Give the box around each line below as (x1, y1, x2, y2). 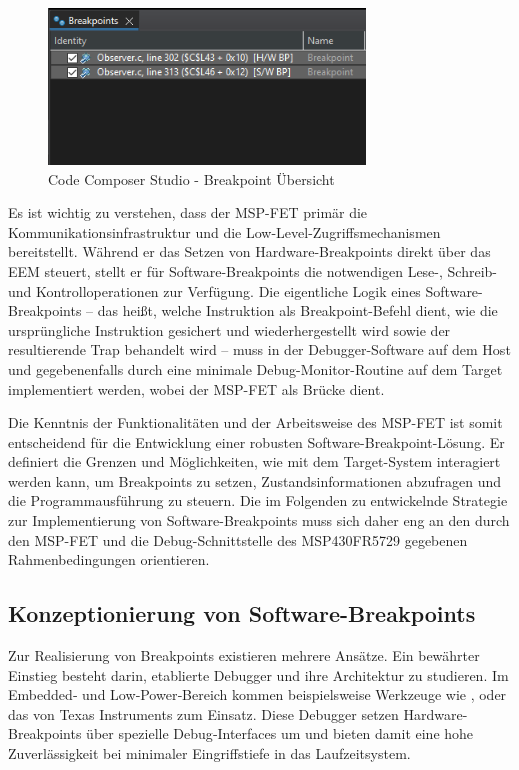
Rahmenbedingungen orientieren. (8, 549, 210, 570)
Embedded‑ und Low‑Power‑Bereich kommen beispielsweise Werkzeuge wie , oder (8, 684, 507, 705)
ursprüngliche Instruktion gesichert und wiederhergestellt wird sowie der (8, 319, 451, 340)
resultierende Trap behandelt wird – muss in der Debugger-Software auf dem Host (8, 339, 511, 360)
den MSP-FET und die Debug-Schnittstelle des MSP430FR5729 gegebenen (8, 529, 468, 550)
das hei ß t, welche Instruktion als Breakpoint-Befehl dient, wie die (97, 300, 498, 321)
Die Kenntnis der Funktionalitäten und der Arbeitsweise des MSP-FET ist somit (8, 412, 503, 433)
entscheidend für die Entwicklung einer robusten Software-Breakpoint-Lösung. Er (8, 431, 505, 452)
